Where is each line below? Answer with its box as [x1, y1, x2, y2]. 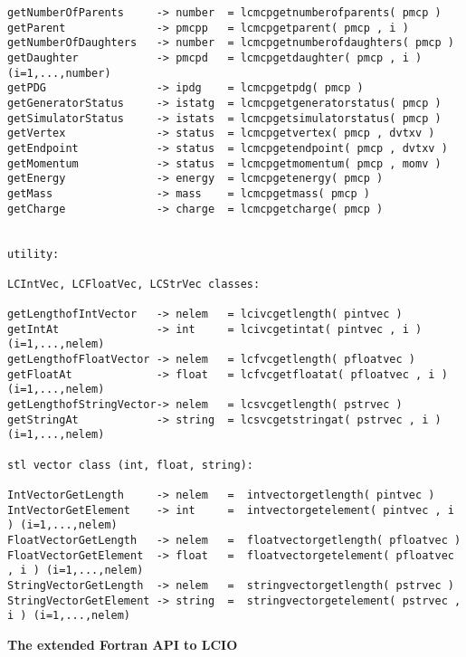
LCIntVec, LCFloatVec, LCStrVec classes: [7, 277, 261, 290]
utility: [7, 247, 60, 261]
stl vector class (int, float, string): [7, 458, 254, 471]
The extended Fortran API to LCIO [7, 634, 238, 653]
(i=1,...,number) [7, 66, 111, 80]
